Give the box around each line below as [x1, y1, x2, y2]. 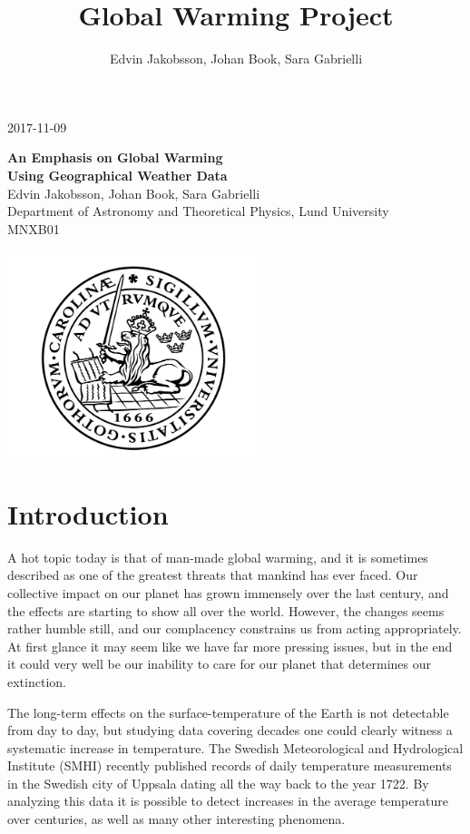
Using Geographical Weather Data [7, 165, 228, 184]
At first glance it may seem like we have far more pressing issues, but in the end [7, 636, 453, 655]
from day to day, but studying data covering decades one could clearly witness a [7, 721, 453, 740]
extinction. [7, 672, 66, 691]
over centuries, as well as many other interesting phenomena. [7, 809, 346, 829]
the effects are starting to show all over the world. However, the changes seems [7, 601, 445, 620]
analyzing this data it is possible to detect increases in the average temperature [7, 791, 448, 810]
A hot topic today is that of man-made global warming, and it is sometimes [7, 547, 428, 566]
